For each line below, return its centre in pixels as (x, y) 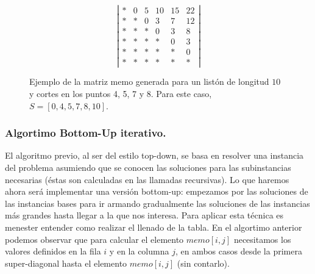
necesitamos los (262, 239)
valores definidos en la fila (53, 251)
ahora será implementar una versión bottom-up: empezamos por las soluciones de (157, 191)
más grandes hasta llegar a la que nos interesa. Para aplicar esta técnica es (144, 215)
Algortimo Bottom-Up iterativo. (86, 133)
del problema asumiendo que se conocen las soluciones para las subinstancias (148, 167)
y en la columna (139, 251)
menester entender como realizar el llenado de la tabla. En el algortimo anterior (154, 227)
